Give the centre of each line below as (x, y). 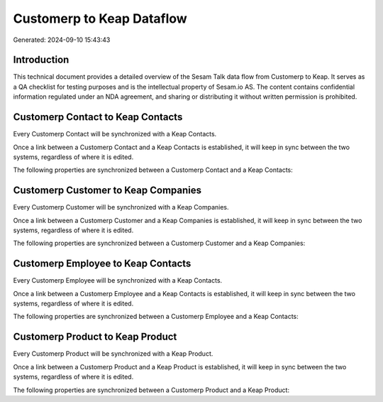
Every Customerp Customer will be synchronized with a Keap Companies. (121, 207)
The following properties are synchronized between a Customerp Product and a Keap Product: (151, 390)
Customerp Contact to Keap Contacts (98, 117)
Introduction (41, 60)
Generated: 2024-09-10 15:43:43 (62, 40)
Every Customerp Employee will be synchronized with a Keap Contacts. (118, 281)
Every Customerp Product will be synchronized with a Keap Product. (113, 354)
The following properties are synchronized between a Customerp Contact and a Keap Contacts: (153, 170)
